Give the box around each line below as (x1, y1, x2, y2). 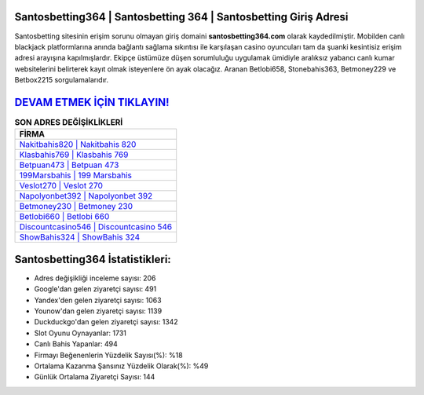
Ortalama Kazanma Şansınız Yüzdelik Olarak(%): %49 (34, 361, 209, 371)
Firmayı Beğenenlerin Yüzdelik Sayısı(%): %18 (34, 350, 184, 360)
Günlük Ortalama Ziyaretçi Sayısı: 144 (34, 372, 155, 382)
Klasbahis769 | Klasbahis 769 (19, 149, 129, 160)
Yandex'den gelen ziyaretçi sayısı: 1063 (34, 295, 162, 305)
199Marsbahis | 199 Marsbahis (19, 170, 133, 181)
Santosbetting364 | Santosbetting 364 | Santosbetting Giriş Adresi (14, 10, 349, 24)
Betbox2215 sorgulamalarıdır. (14, 75, 109, 85)
